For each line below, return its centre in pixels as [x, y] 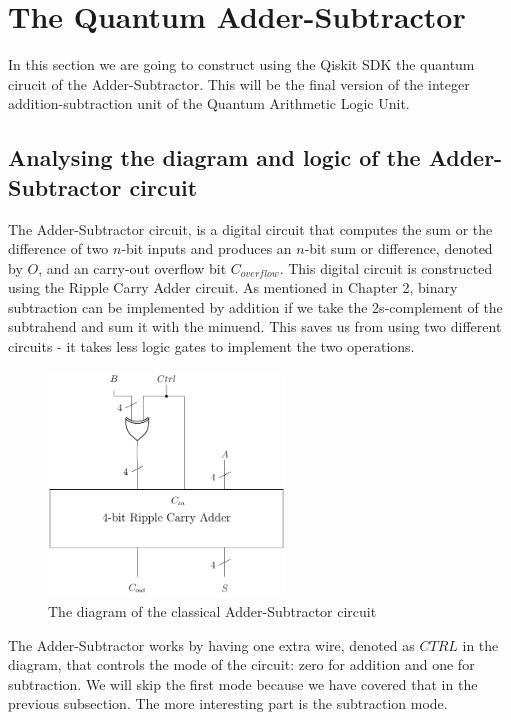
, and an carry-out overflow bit [132, 267]
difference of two [58, 248]
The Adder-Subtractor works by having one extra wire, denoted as [211, 644]
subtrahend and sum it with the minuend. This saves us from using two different [255, 326]
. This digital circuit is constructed [386, 267]
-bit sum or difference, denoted [398, 248]
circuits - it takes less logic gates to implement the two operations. [211, 346]
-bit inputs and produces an [206, 248]
